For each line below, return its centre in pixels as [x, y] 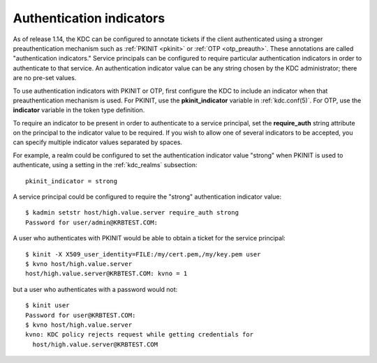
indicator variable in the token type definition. [79, 110]
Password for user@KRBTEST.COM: [81, 315]
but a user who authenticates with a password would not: [95, 289]
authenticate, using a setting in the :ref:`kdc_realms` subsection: [105, 165]
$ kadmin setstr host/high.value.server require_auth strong [132, 213]
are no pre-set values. [45, 78]
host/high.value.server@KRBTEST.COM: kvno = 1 [106, 274]
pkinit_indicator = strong [72, 181]
